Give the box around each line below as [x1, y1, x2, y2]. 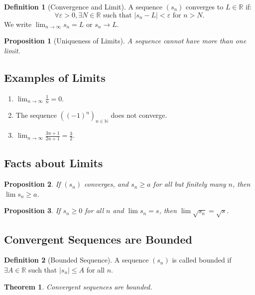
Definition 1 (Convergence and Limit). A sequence [4, 1, 162, 11]
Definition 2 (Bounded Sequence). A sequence [4, 255, 149, 265]
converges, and [84, 179, 129, 189]
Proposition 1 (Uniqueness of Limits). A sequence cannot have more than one [4, 35, 247, 46]
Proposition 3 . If [4, 205, 61, 216]
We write [4, 18, 32, 29]
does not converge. [111, 110, 167, 120]
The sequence [15, 110, 57, 120]
